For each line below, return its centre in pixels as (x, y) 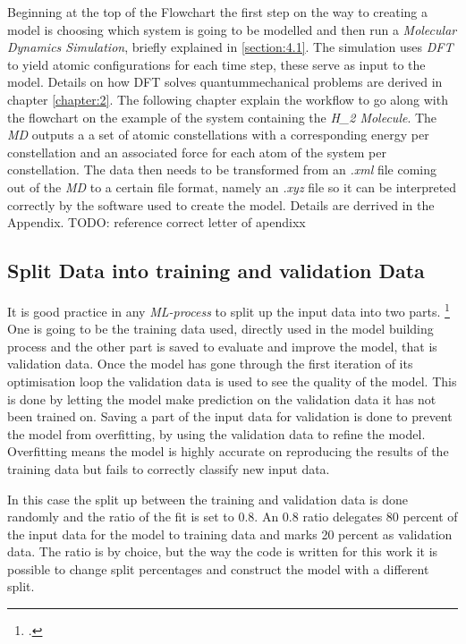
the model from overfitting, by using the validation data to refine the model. (216, 433)
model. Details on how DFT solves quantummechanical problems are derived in (225, 82)
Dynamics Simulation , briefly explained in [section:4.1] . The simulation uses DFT (230, 47)
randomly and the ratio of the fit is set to (121, 517)
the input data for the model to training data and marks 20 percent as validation (230, 534)
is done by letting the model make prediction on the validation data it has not (222, 398)
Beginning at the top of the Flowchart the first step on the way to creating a (218, 12)
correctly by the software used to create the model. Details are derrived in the (221, 204)
